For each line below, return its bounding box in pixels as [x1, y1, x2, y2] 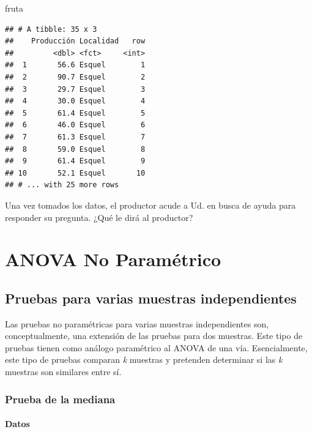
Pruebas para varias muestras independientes [5, 288, 297, 307]
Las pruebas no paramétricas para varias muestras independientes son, [5, 317, 269, 330]
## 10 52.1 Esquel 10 [5, 168, 146, 177]
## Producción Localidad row [5, 37, 146, 46]
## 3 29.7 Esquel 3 [5, 84, 146, 94]
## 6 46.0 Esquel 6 [5, 121, 146, 130]
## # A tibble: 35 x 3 [5, 24, 97, 34]
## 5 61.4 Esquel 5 [5, 108, 146, 117]
